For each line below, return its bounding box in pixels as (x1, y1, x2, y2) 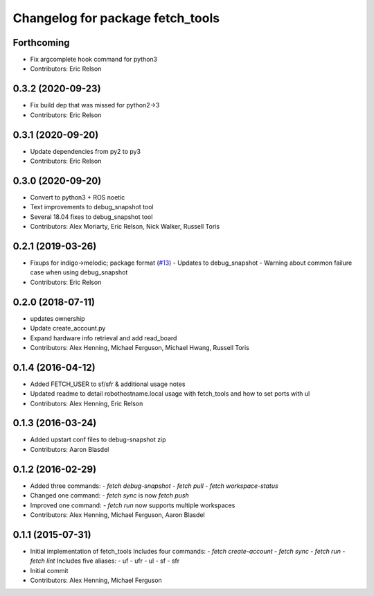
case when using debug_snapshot (30, 268, 128, 277)
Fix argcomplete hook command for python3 (30, 55, 158, 64)
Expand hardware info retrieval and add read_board (30, 333, 177, 342)
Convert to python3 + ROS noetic (30, 193, 125, 201)
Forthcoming (12, 37, 70, 49)
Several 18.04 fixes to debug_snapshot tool (30, 212, 153, 221)
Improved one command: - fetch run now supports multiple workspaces (30, 501, 235, 509)
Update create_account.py (30, 324, 106, 333)
